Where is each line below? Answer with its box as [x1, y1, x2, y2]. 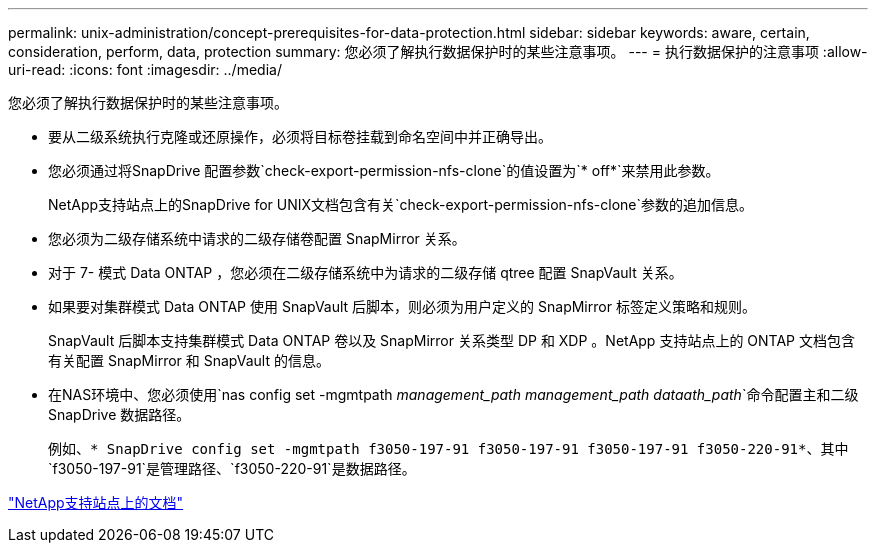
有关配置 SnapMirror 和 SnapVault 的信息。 [48, 352, 330, 369]
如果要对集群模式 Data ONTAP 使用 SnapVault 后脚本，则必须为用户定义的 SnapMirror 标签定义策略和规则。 [48, 298, 756, 315]
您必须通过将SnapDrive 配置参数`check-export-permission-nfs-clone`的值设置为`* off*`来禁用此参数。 [48, 162, 720, 179]
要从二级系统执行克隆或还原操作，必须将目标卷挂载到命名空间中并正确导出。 [48, 128, 552, 145]
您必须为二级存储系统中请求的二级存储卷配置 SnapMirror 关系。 [48, 230, 466, 247]
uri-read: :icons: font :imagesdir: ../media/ [8, 61, 282, 78]
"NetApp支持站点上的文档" [8, 494, 184, 511]
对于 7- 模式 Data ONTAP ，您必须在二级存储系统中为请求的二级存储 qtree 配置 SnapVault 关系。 [48, 264, 683, 281]
